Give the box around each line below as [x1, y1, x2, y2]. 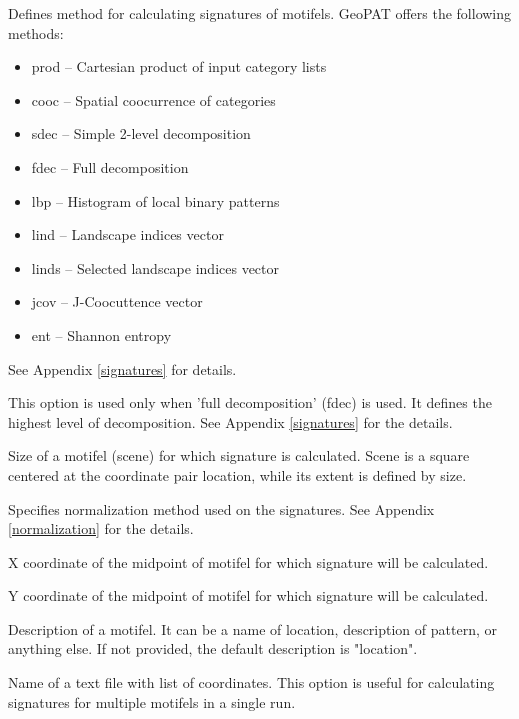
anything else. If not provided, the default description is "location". [8, 638, 418, 659]
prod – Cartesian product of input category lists [31, 56, 327, 77]
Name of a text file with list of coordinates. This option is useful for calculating [8, 672, 495, 693]
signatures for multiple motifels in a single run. [8, 691, 296, 712]
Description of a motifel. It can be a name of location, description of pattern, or [8, 618, 497, 639]
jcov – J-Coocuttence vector [31, 291, 203, 312]
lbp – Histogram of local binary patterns [31, 190, 280, 211]
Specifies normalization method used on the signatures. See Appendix [8, 498, 435, 519]
